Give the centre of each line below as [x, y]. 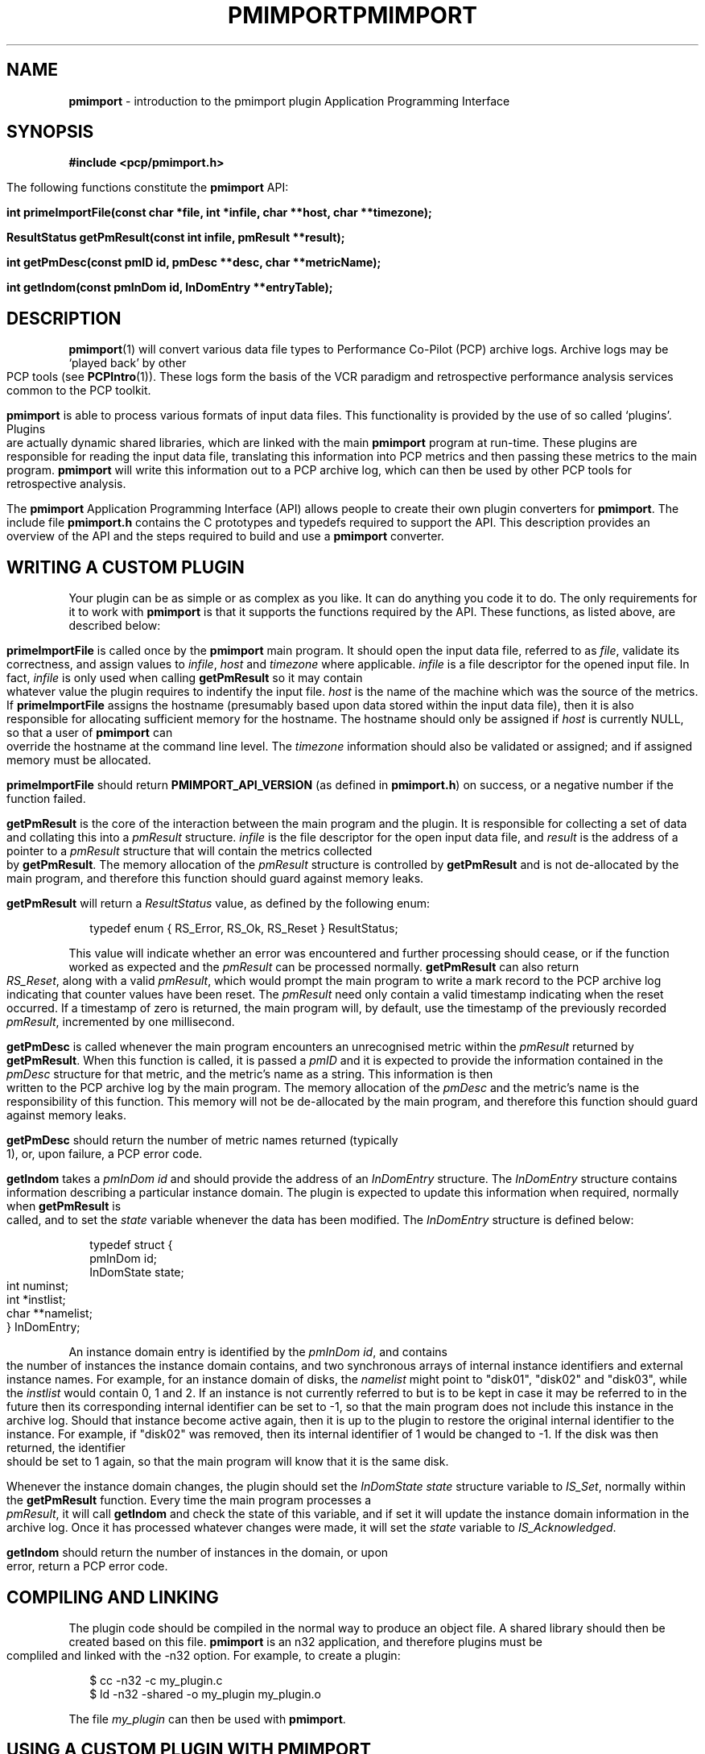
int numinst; [37, 1286]
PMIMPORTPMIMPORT [352, 15]
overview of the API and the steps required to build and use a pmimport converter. [225, 536]
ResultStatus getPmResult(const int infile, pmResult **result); [176, 238]
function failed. [46, 799]
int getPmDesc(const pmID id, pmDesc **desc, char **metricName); [194, 263]
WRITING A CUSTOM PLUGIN [126, 567]
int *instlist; [36, 1300]
